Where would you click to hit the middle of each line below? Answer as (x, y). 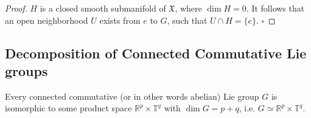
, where (188, 8)
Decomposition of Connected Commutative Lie (156, 53)
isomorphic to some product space (68, 108)
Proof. (16, 8)
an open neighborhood (47, 20)
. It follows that (275, 8)
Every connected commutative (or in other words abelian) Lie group (132, 96)
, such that (187, 20)
